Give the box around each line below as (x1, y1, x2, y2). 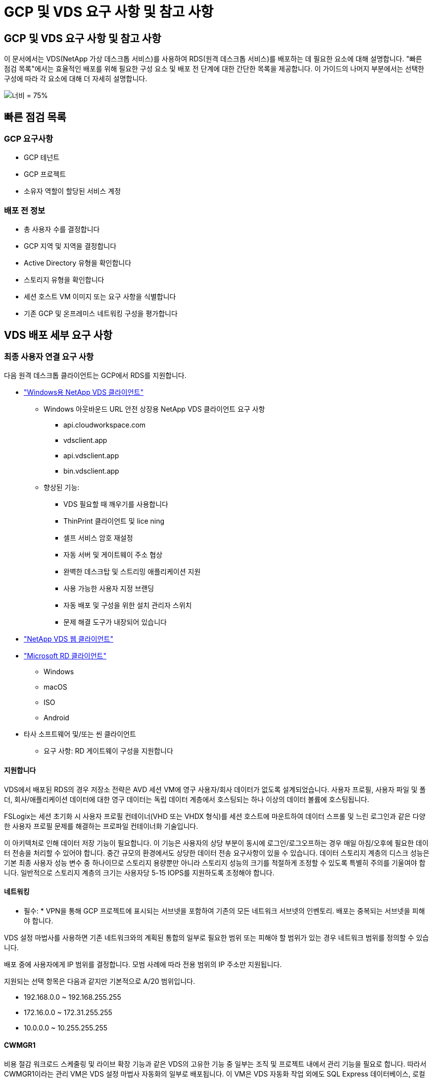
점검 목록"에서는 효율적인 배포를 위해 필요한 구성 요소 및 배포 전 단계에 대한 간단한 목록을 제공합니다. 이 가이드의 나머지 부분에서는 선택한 (4, 64, 425, 73)
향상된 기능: (44, 483, 80, 492)
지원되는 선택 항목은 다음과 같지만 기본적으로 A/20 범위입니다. (4, 976, 195, 985)
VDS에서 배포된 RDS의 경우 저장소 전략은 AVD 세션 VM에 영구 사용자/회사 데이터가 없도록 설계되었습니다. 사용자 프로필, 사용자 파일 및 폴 (4, 785, 426, 794)
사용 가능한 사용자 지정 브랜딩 (63, 584, 154, 593)
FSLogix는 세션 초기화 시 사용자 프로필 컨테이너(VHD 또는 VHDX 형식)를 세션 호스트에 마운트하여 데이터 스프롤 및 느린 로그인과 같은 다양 (4, 811, 426, 820)
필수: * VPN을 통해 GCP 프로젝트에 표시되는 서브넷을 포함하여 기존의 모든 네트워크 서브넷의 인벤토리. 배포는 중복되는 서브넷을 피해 (24, 906, 425, 915)
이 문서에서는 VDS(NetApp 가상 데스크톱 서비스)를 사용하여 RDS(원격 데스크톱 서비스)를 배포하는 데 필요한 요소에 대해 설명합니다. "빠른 (4, 54, 422, 63)
